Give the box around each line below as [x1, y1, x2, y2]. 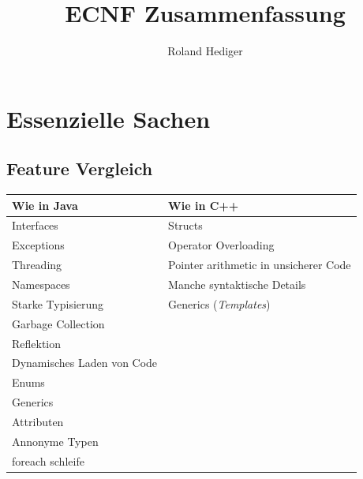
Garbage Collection [12, 315, 105, 331]
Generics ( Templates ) [168, 295, 271, 312]
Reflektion [12, 335, 62, 351]
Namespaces [12, 275, 70, 292]
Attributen [12, 413, 64, 429]
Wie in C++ [168, 196, 239, 213]
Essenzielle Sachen [6, 102, 211, 134]
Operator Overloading [168, 237, 275, 253]
